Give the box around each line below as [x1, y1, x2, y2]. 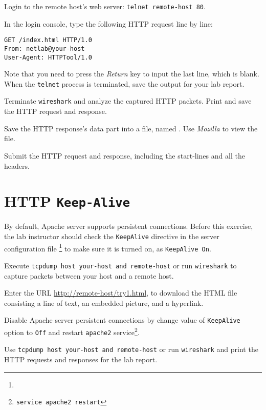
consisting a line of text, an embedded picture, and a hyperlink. [4, 297, 204, 308]
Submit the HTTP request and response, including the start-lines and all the [4, 150, 245, 161]
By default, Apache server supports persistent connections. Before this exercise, [4, 221, 253, 231]
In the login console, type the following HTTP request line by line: [4, 18, 213, 29]
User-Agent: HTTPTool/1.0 [4, 53, 92, 61]
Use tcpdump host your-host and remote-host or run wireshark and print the [4, 344, 258, 355]
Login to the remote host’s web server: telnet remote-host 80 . [4, 1, 206, 11]
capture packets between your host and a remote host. [4, 270, 174, 281]
